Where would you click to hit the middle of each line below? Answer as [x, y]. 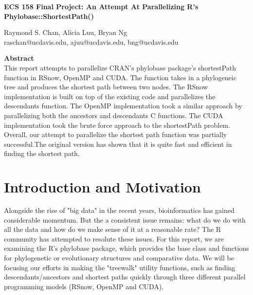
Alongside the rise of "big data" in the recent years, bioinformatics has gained [119, 210]
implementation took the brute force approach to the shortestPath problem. [117, 125]
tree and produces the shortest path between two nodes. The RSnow [106, 87]
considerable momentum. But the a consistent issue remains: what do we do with [125, 219]
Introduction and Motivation [102, 187]
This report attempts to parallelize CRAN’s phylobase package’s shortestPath [120, 67]
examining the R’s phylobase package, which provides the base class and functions [126, 248]
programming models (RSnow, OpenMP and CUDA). [84, 286]
